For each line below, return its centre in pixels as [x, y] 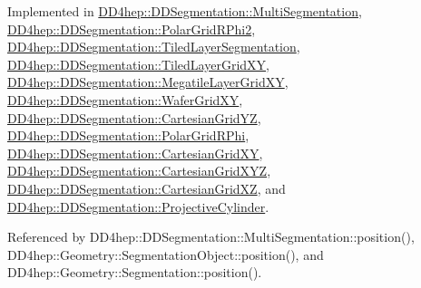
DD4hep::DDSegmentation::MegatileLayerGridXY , [148, 82]
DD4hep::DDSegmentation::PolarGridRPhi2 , [132, 29]
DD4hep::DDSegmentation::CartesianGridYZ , [134, 117]
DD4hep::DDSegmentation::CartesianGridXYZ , [139, 171]
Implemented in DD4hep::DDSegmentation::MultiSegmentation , [185, 11]
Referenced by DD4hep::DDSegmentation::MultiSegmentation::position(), [211, 237]
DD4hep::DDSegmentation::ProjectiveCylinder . [138, 206]
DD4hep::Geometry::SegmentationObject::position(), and [166, 254]
